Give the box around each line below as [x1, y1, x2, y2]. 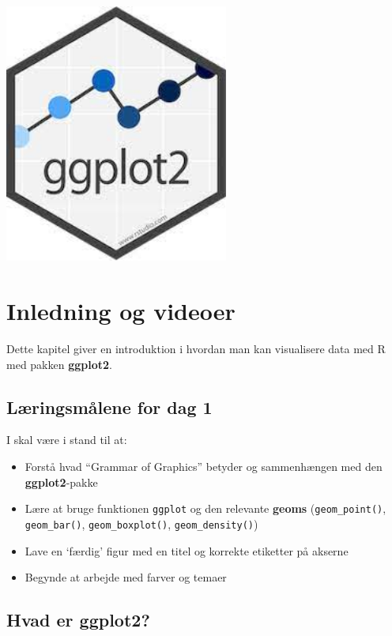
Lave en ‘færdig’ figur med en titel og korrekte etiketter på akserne [24, 542, 349, 559]
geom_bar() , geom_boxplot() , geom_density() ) [24, 515, 258, 532]
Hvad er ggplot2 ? [6, 608, 150, 632]
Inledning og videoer [6, 295, 236, 327]
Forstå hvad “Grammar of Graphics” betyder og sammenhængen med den [24, 458, 383, 475]
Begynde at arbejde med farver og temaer [24, 569, 227, 585]
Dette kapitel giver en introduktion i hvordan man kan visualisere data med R [6, 341, 386, 357]
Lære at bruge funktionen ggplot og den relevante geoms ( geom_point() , [24, 500, 386, 517]
